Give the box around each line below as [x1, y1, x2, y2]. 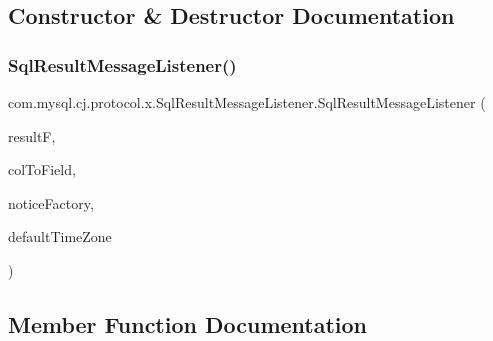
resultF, [8, 125, 56, 146]
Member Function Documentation [8, 308, 368, 339]
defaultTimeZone [8, 226, 112, 247]
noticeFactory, [8, 192, 94, 213]
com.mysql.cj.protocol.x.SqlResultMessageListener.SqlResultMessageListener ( [8, 92, 486, 112]
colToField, [8, 159, 76, 180]
